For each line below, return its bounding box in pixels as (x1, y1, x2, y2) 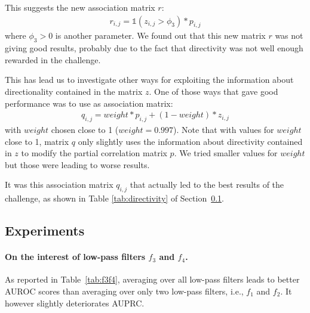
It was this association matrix (5, 178, 113, 191)
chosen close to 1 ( (51, 123, 119, 136)
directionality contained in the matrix (5, 85, 143, 97)
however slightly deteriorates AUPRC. (5, 296, 145, 309)
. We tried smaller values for (174, 147, 278, 159)
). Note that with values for (173, 123, 274, 136)
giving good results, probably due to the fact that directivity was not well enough (5, 42, 303, 54)
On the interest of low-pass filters (5, 250, 146, 263)
